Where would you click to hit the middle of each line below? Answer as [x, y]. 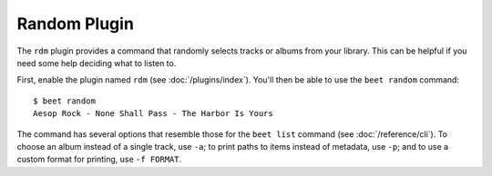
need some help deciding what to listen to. [97, 63]
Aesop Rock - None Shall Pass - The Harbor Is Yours [153, 114]
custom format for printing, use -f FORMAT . [99, 160]
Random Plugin [75, 24]
